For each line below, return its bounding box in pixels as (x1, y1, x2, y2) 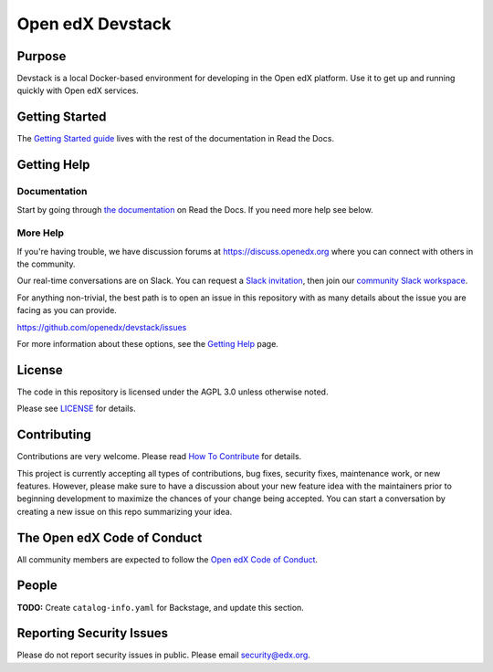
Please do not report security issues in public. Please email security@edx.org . (16, 649, 310, 661)
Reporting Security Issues (16, 625, 169, 641)
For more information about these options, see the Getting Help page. (16, 339, 278, 349)
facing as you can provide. (16, 305, 118, 316)
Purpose (16, 48, 67, 64)
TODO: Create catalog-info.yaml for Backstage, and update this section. (16, 602, 305, 613)
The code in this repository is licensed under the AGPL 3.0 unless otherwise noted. (16, 386, 329, 397)
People (16, 578, 58, 593)
